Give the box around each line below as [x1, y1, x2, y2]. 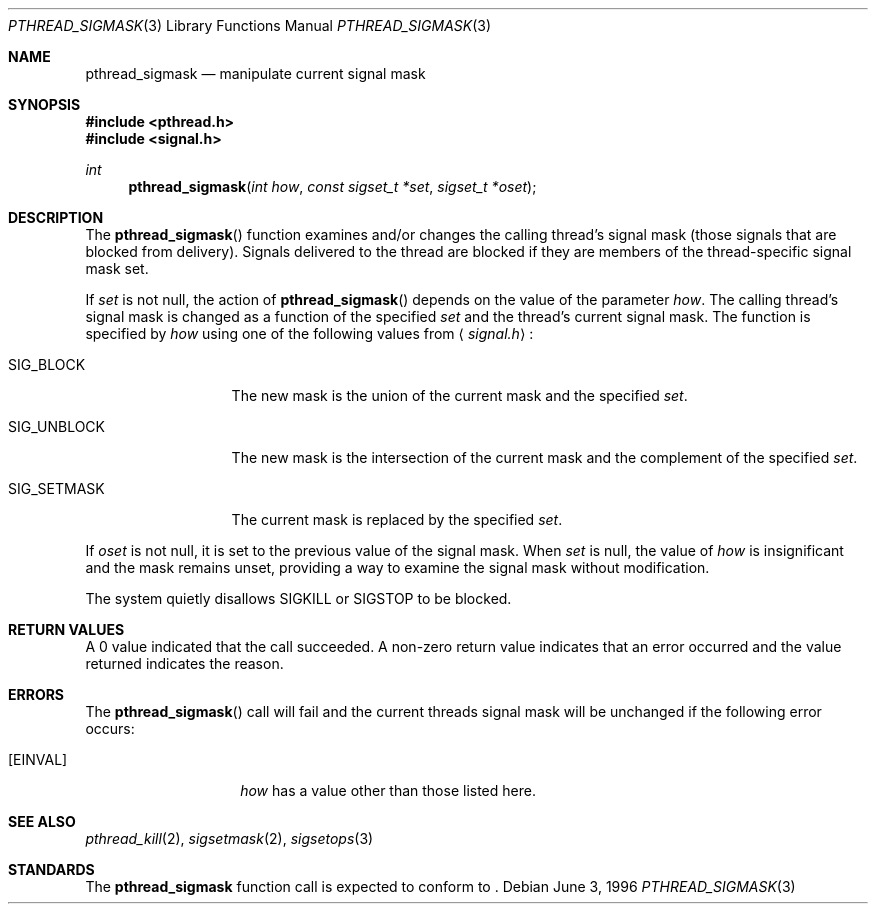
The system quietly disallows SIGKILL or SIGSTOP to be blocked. [85, 590, 512, 607]
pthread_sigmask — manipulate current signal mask [85, 65, 426, 82]
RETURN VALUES [8, 621, 125, 638]
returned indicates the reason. [85, 655, 284, 672]
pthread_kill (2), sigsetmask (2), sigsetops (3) [85, 830, 374, 847]
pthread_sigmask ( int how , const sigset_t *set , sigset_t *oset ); [128, 178, 537, 195]
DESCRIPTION [8, 209, 104, 226]
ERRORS [8, 686, 65, 703]
